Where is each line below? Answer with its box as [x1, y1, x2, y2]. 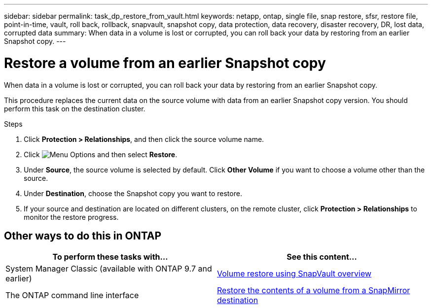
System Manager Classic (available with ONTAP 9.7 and [5, 264, 212, 274]
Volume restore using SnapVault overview [217, 269, 372, 279]
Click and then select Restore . [24, 150, 178, 159]
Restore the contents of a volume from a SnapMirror [217, 285, 410, 296]
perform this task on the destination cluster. [4, 104, 145, 113]
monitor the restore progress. [24, 212, 119, 221]
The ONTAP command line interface [5, 290, 139, 301]
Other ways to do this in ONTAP [4, 229, 162, 242]
